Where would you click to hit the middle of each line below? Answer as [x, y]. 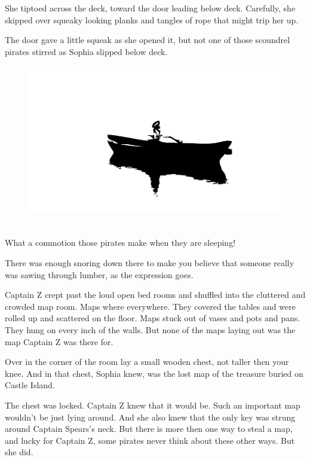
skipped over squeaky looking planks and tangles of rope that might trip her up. [152, 19]
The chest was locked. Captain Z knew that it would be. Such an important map [153, 405]
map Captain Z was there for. [59, 341]
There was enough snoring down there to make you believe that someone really [150, 262]
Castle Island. [30, 385]
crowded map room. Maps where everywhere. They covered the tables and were [150, 306]
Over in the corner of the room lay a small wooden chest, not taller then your [147, 362]
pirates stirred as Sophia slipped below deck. [86, 51]
